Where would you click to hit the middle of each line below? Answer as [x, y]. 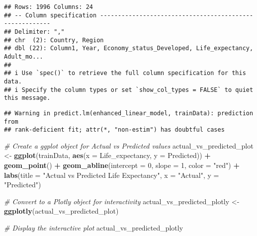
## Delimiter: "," [34, 32]
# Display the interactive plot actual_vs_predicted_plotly [94, 228]
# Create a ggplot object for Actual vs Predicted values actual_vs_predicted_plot [129, 145]
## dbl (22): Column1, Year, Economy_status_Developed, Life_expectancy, [129, 48]
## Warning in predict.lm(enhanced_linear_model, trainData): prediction [129, 113]
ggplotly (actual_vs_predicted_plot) [61, 211]
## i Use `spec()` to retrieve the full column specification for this [125, 73]
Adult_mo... [24, 56]
